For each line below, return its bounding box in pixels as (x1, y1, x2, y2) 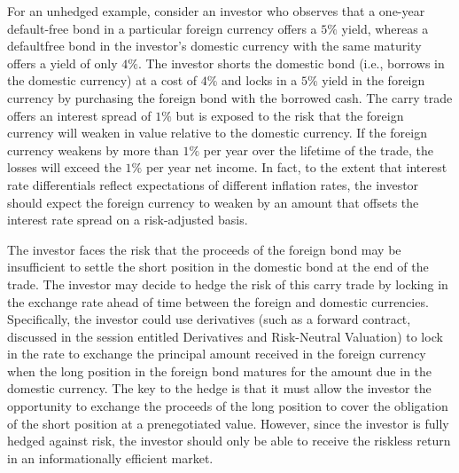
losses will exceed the (7, 158, 121, 177)
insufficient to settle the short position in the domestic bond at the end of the (7, 257, 429, 276)
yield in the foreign (322, 71, 425, 90)
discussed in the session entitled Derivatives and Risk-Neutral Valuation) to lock (7, 327, 443, 345)
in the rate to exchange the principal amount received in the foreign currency (7, 344, 426, 363)
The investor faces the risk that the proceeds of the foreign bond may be (7, 240, 401, 258)
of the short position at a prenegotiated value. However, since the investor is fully (7, 414, 449, 432)
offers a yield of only (7, 53, 118, 72)
